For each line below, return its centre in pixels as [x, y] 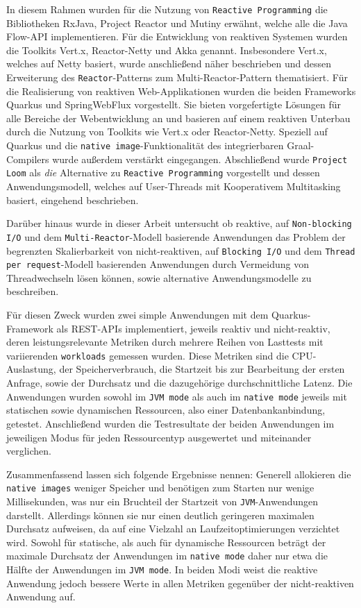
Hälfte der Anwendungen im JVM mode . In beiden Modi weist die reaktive [162, 569]
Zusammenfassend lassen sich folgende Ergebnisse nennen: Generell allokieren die [179, 474]
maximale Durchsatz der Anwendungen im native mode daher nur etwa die [167, 556]
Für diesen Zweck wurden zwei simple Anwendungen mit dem [137, 315]
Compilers [28, 159]
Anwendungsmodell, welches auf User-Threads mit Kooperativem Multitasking [174, 186]
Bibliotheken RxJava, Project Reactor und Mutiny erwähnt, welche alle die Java [177, 23]
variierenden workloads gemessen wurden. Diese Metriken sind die [148, 355]
